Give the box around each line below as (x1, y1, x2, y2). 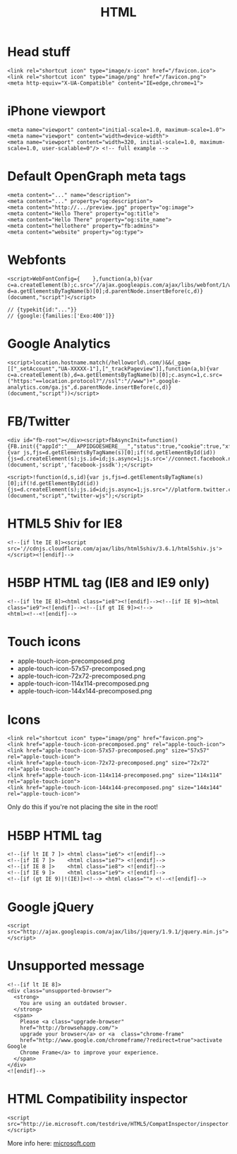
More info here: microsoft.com (7, 1139, 96, 1148)
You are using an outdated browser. (20, 1000, 128, 1007)
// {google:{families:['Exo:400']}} (7, 312, 115, 320)
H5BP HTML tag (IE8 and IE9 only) (7, 574, 210, 590)
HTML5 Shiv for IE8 (7, 516, 123, 531)
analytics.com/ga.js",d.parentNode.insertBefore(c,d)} (7, 384, 172, 391)
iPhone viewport (7, 103, 106, 119)
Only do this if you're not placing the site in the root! (7, 803, 159, 811)
